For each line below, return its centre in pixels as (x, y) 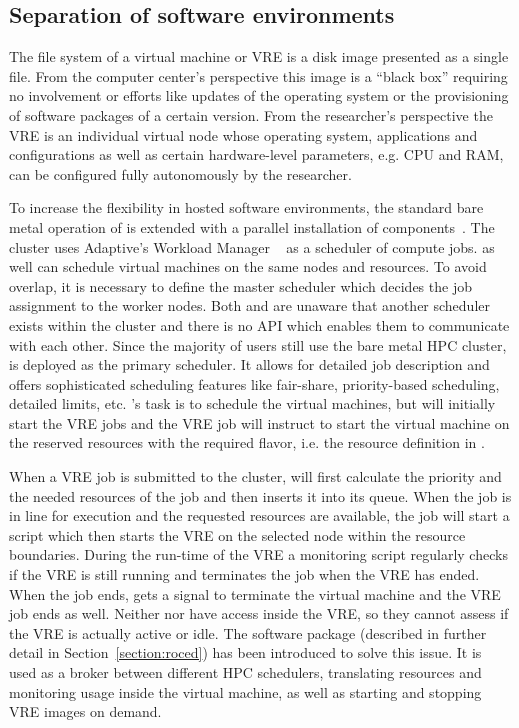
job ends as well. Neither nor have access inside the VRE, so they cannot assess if (259, 613)
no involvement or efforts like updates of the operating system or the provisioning (259, 95)
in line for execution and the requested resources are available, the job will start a (259, 515)
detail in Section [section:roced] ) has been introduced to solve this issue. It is (245, 652)
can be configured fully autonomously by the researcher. (180, 173)
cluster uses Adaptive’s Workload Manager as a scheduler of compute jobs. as (252, 246)
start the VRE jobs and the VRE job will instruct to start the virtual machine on (259, 422)
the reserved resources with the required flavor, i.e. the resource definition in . (247, 442)
